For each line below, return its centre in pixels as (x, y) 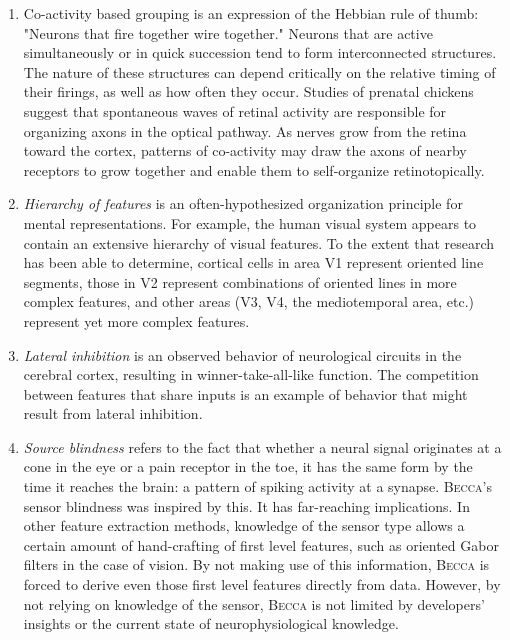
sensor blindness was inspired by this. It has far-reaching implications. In (246, 505)
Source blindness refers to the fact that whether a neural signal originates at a (262, 446)
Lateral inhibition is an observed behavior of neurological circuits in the (242, 354)
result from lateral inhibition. (113, 413)
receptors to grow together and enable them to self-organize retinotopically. (254, 169)
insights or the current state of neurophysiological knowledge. (211, 623)
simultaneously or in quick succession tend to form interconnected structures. (260, 52)
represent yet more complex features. (136, 320)
